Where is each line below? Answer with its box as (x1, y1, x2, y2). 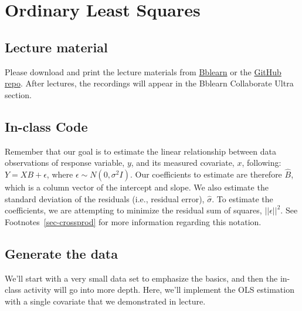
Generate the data (5, 244, 118, 262)
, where (46, 168, 73, 180)
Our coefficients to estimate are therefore (135, 168, 282, 180)
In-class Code (5, 117, 88, 135)
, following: (242, 156, 281, 169)
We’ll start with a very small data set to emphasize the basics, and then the (5, 272, 278, 284)
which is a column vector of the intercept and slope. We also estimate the (5, 180, 269, 193)
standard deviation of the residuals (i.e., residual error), (5, 192, 205, 205)
